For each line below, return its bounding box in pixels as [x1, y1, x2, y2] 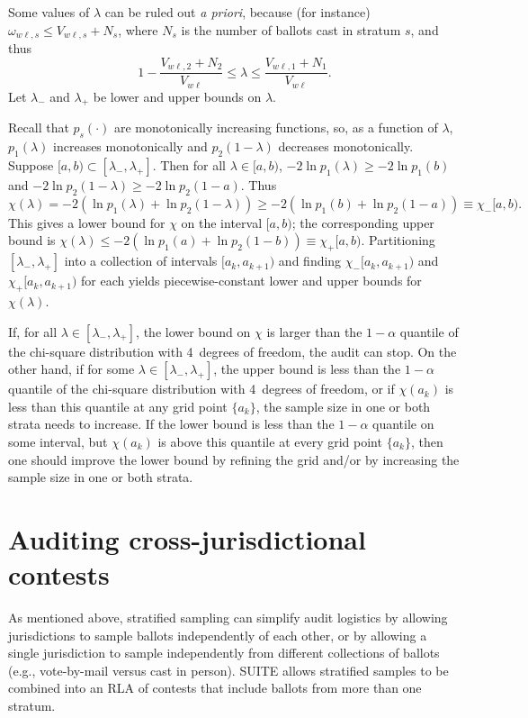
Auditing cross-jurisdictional [8, 520, 366, 557]
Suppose [8, 155, 54, 174]
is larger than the [266, 322, 362, 341]
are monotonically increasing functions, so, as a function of [114, 118, 438, 137]
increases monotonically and [53, 137, 208, 156]
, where [118, 20, 158, 39]
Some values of [8, 3, 90, 21]
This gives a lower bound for [8, 213, 166, 232]
